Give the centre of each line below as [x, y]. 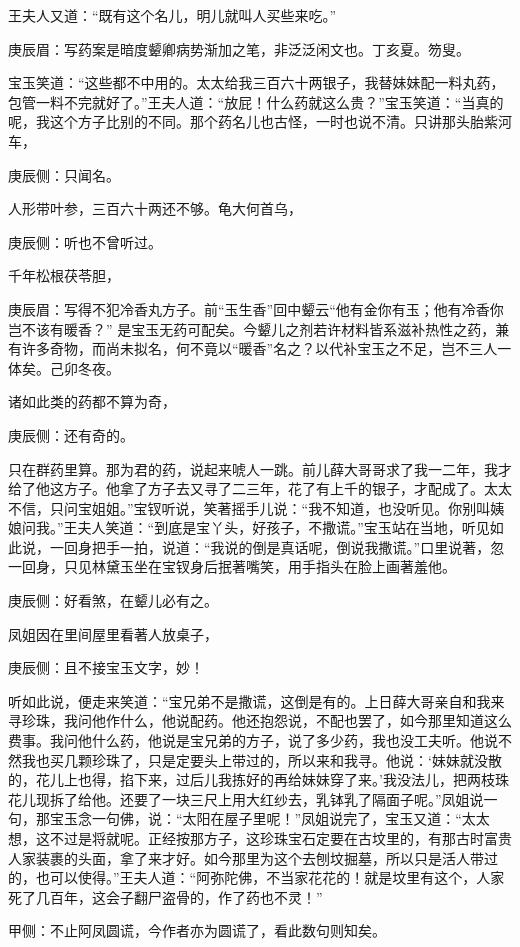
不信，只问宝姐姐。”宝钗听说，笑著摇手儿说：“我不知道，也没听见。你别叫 [249, 507]
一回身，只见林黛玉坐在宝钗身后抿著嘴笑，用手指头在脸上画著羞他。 [232, 566]
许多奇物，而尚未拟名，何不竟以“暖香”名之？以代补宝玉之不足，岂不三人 [259, 348]
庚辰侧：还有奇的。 [71, 434]
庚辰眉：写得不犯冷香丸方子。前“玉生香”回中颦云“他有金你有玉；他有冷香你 [256, 308]
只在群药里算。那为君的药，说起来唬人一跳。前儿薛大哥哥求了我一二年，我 [253, 468]
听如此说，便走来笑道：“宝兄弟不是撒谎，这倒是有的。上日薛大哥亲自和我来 [256, 700]
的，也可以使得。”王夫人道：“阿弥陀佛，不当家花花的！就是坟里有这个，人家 [256, 877]
